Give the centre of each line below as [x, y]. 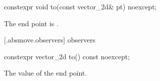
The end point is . [31, 23]
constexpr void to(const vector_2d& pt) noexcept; [80, 6]
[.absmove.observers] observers [50, 40]
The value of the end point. [46, 73]
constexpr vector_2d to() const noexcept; [67, 56]
